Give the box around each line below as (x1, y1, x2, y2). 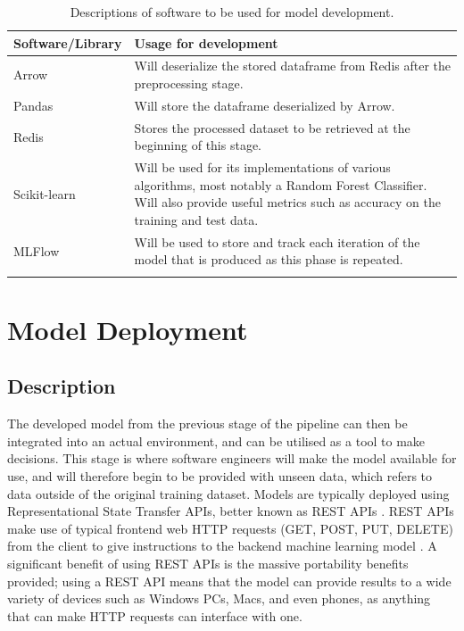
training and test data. (134, 210, 259, 228)
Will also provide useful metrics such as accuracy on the (134, 193, 441, 212)
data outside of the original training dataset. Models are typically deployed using (7, 484, 450, 502)
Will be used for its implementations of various (134, 158, 391, 177)
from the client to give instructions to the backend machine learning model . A (7, 536, 437, 555)
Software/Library (13, 33, 122, 52)
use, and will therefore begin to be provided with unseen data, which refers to (7, 467, 433, 486)
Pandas (13, 95, 54, 114)
